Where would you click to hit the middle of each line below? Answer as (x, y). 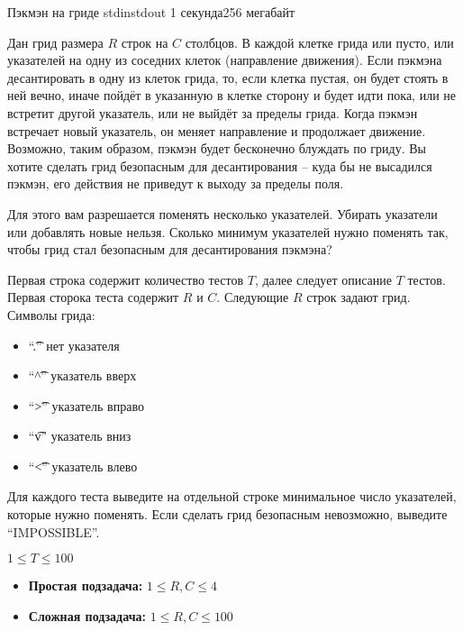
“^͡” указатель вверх (82, 375)
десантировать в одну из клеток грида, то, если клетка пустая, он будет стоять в (228, 77)
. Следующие (253, 297)
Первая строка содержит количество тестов (126, 279)
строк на (145, 42)
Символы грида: (51, 314)
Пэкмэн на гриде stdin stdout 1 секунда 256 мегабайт (151, 12)
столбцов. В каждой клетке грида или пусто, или (319, 42)
